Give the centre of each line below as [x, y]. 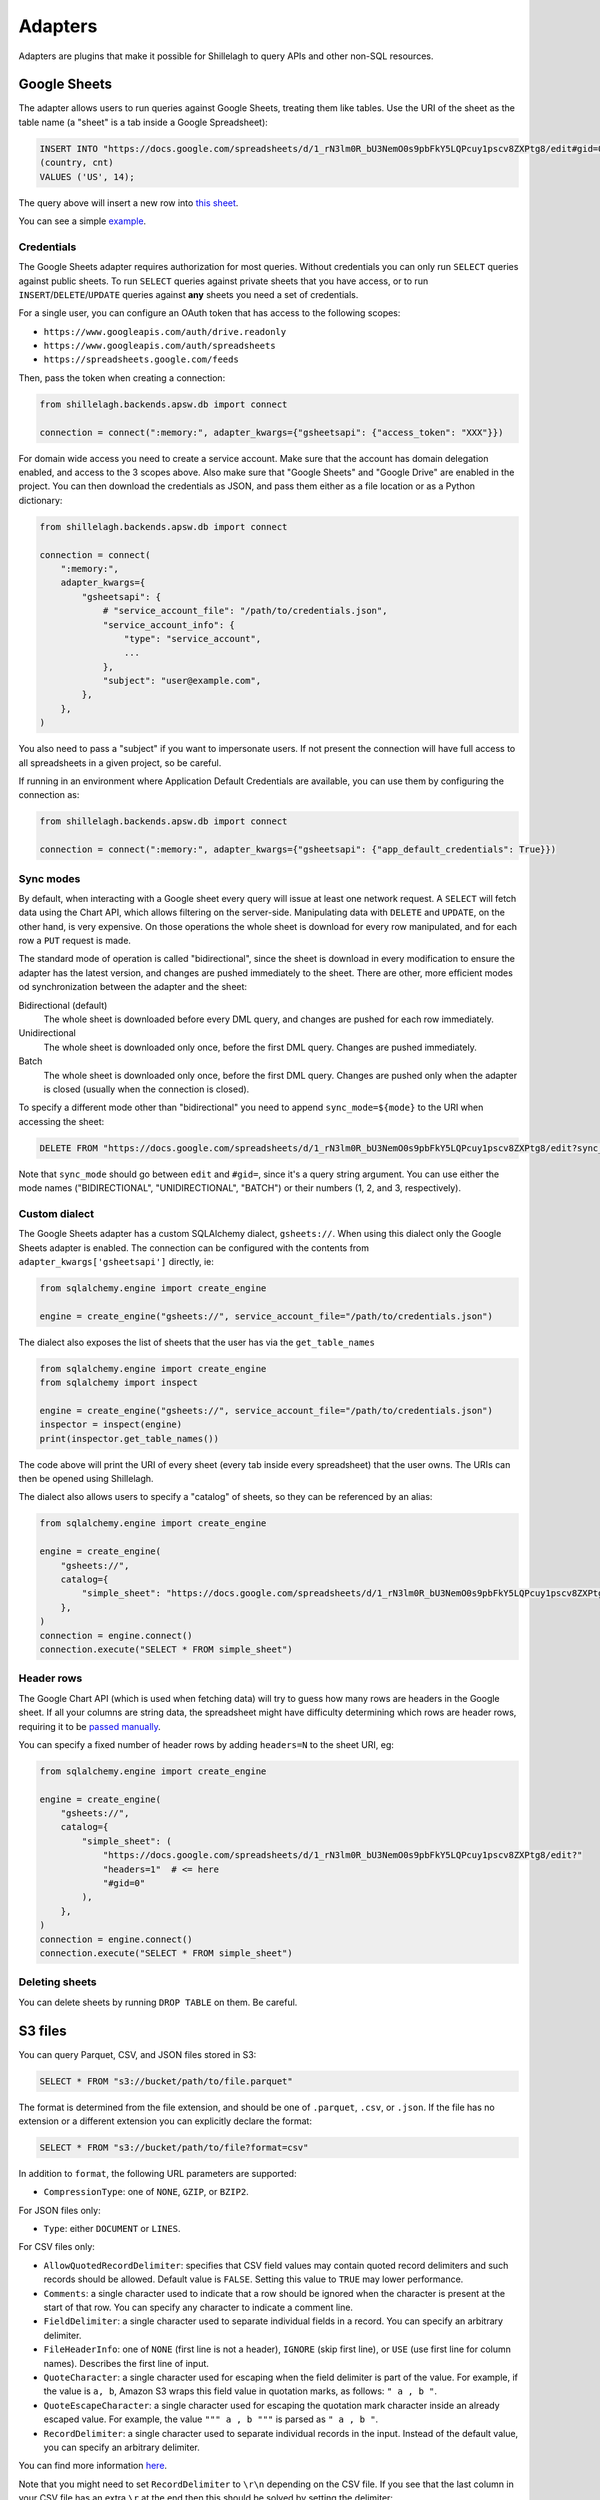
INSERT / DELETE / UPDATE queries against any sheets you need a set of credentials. [188, 294]
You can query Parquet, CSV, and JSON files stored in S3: [137, 2054]
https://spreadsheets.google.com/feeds [141, 359]
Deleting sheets [57, 1982]
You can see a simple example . [82, 221]
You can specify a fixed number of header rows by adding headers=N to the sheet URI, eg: [206, 1744]
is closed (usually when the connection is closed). [146, 1089]
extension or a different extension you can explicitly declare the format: [165, 2121]
